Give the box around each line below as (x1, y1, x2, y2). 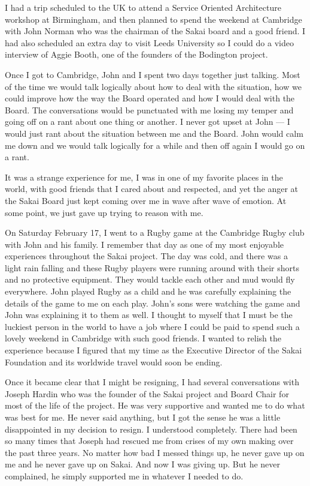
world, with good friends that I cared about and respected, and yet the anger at (5, 182, 298, 195)
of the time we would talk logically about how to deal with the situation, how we (5, 80, 302, 92)
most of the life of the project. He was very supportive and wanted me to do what (5, 399, 305, 412)
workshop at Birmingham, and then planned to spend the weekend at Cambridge (5, 13, 302, 25)
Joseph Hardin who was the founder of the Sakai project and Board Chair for (5, 387, 289, 400)
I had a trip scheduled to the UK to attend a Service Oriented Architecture (5, 1, 281, 13)
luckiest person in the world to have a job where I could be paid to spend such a (5, 320, 300, 332)
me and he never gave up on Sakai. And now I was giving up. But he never (5, 458, 280, 470)
